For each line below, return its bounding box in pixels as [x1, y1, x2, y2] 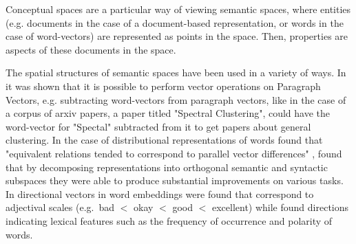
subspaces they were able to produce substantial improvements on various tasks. [6, 173, 344, 188]
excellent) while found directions [211, 200, 349, 214]
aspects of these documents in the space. [6, 42, 176, 56]
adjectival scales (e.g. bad [6, 200, 115, 214]
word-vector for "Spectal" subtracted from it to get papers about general [6, 119, 311, 133]
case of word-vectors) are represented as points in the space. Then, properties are [6, 29, 348, 43]
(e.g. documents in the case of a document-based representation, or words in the [6, 15, 344, 30]
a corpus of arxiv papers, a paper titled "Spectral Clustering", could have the [6, 106, 331, 120]
